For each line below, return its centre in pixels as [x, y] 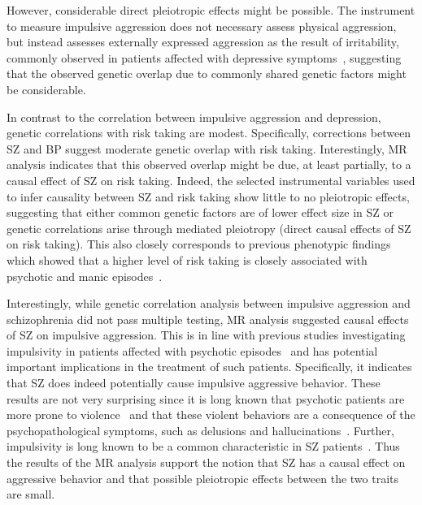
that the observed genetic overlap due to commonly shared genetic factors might [207, 73]
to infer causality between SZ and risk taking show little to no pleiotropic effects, [208, 196]
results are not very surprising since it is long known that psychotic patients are [206, 398]
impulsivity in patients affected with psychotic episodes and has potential [192, 350]
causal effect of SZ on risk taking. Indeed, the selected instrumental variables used [211, 180]
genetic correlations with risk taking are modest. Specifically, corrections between [209, 133]
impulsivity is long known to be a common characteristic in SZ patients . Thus [203, 446]
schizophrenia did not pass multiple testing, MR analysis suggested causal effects [208, 319]
